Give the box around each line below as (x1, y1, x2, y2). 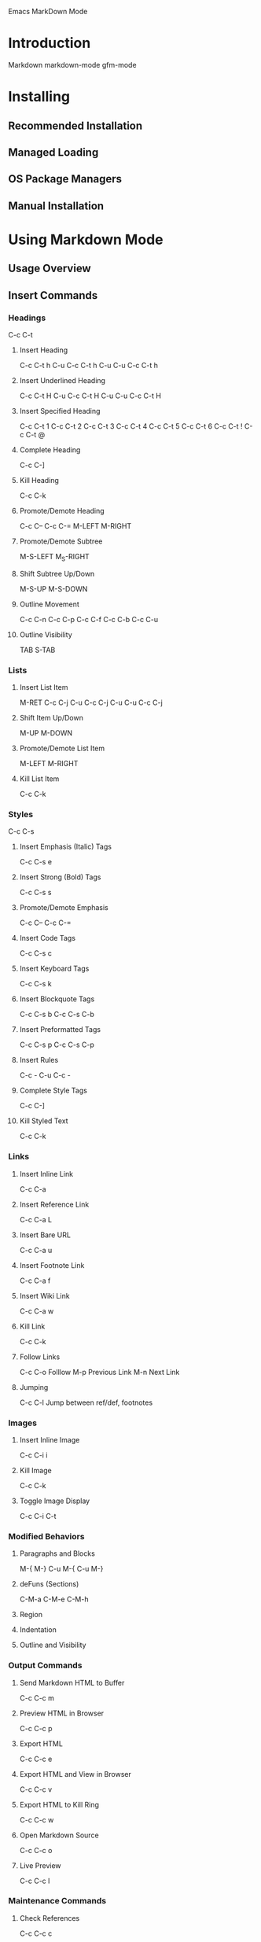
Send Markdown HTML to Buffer (19, 1678, 125, 1687)
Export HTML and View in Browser (19, 1769, 131, 1778)
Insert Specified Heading (19, 406, 101, 415)
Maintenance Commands (8, 1896, 107, 1907)
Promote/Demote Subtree (19, 536, 103, 546)
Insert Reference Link (19, 1199, 90, 1209)
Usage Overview (8, 262, 92, 275)
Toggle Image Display (19, 1496, 90, 1505)
